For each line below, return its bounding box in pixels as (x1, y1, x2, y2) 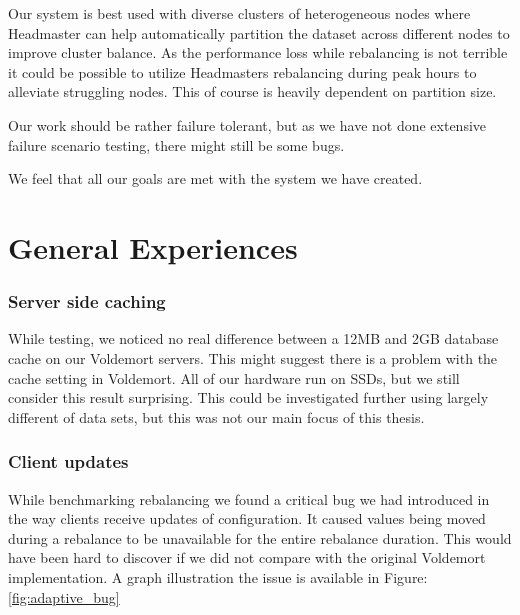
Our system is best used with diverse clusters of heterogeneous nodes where (8, 3, 471, 23)
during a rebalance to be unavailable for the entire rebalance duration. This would (8, 527, 512, 548)
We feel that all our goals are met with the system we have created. (8, 168, 423, 189)
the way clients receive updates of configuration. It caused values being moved (8, 508, 486, 529)
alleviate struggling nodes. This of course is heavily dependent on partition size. (8, 81, 497, 102)
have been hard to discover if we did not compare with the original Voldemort (8, 547, 486, 568)
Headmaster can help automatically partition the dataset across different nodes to (8, 22, 510, 43)
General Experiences (8, 226, 298, 267)
